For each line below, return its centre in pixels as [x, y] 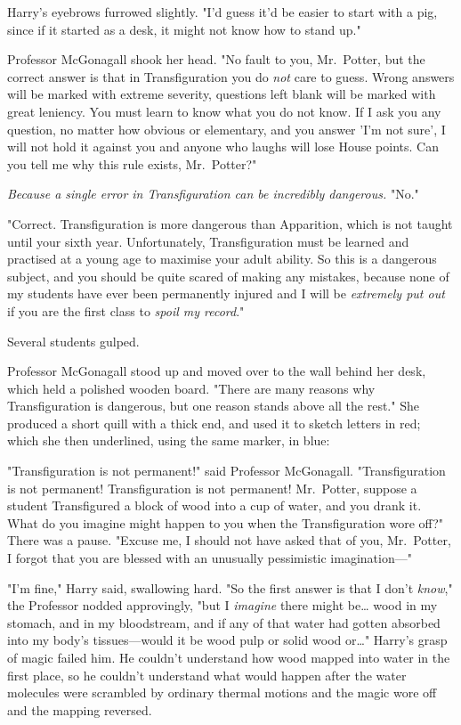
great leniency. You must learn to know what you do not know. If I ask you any [224, 111]
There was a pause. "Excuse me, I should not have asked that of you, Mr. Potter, [229, 540]
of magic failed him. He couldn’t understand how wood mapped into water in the [229, 657]
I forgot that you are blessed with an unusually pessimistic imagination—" [210, 558]
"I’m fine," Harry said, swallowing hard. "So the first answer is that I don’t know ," [230, 587]
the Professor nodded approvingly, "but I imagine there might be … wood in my [222, 605]
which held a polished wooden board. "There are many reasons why [191, 388]
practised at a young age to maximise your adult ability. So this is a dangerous [222, 259]
